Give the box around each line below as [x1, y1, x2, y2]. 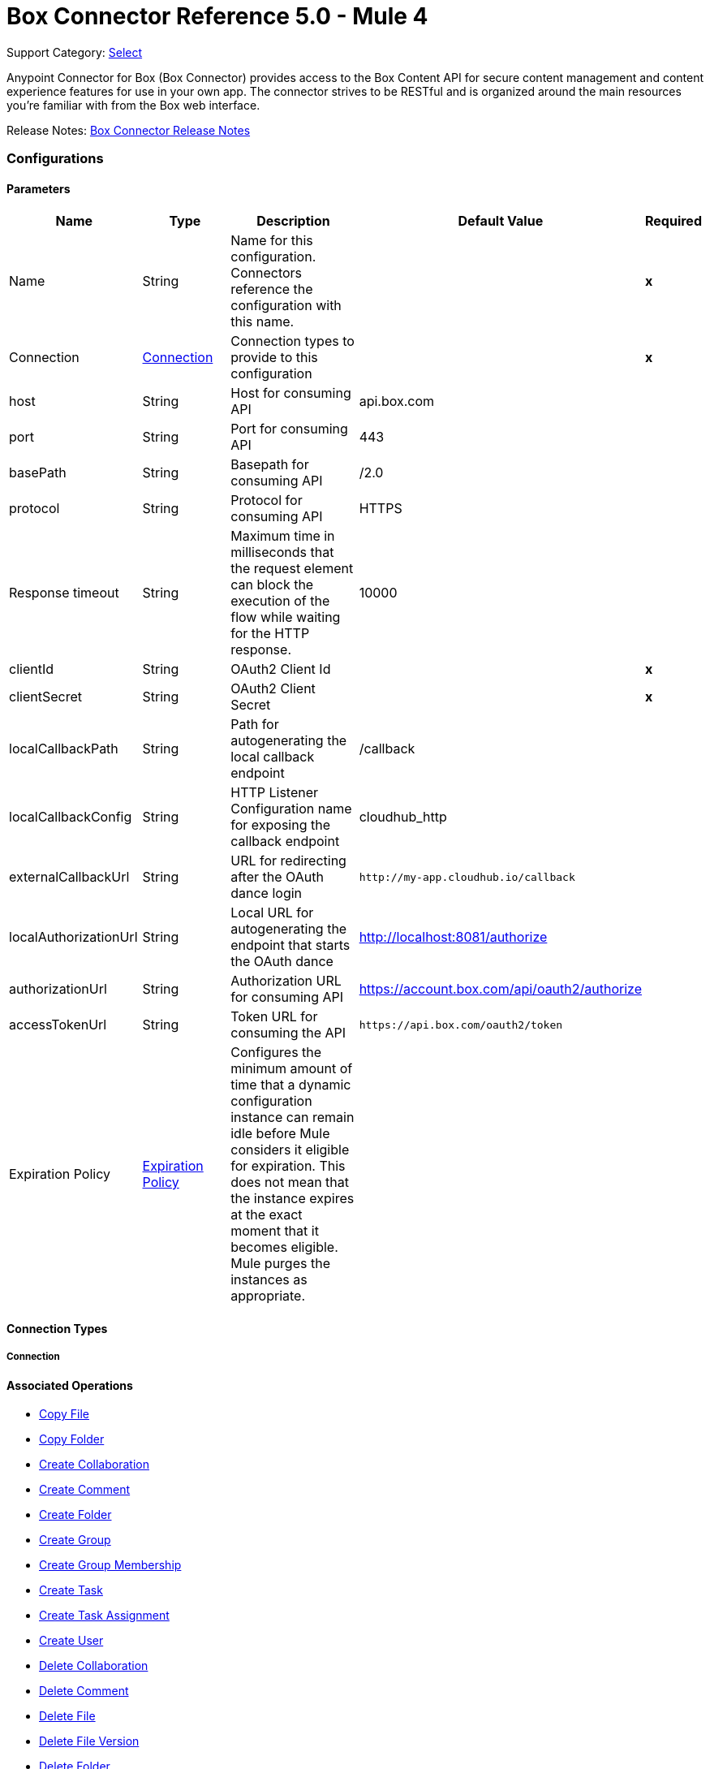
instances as [230, 1271, 308, 1288]
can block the [230, 576, 314, 593]
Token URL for [230, 1008, 318, 1025]
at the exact [230, 1206, 303, 1223]
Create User [39, 1633, 104, 1648]
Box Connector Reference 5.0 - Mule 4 [6, 2, 428, 30]
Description [256, 213, 330, 230]
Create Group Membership [39, 1558, 182, 1573]
